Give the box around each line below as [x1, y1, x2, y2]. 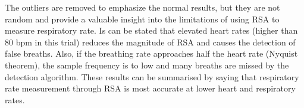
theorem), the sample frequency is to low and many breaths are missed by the [5, 58, 289, 71]
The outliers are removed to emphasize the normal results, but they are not [5, 1, 280, 13]
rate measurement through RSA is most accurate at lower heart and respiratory [5, 82, 296, 94]
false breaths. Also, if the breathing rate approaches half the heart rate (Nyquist [5, 47, 298, 60]
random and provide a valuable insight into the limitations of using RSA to [5, 12, 280, 25]
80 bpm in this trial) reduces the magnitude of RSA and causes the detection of [5, 35, 296, 48]
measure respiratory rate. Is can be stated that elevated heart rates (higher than [5, 24, 298, 37]
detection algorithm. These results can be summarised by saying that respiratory [5, 70, 299, 83]
